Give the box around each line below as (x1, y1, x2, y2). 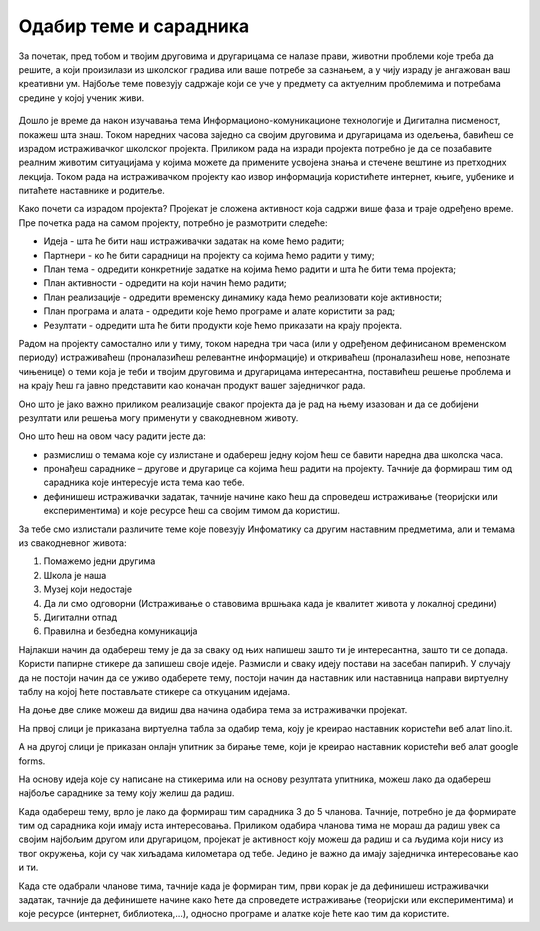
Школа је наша (43, 569, 107, 581)
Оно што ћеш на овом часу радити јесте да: (18, 430, 207, 442)
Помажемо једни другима (43, 555, 156, 567)
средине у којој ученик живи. (18, 91, 145, 104)
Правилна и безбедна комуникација (43, 625, 198, 637)
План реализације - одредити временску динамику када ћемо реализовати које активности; (43, 291, 442, 303)
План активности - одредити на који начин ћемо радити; (43, 277, 287, 289)
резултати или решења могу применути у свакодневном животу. (18, 411, 299, 424)
